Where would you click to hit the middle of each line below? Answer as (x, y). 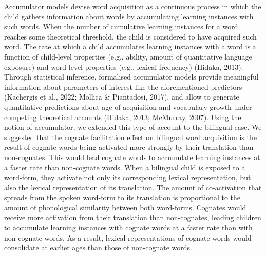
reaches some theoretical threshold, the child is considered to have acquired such (130, 36)
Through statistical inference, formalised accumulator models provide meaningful (131, 77)
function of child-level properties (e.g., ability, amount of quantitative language (128, 56)
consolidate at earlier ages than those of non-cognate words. (98, 248)
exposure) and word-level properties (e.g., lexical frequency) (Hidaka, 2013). (124, 66)
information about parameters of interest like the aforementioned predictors (123, 86)
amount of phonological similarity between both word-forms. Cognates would (125, 207)
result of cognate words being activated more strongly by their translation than (129, 147)
